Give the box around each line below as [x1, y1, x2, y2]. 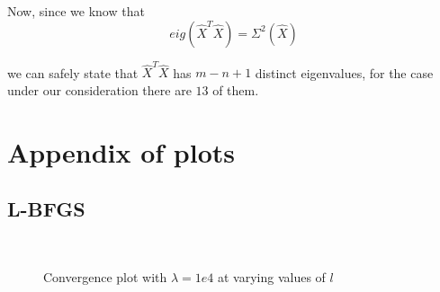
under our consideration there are [7, 80, 192, 99]
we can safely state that [7, 63, 139, 82]
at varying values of [218, 267, 326, 286]
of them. [212, 80, 259, 99]
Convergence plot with [43, 267, 167, 286]
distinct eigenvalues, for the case [255, 63, 434, 82]
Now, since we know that [7, 2, 145, 20]
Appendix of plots [7, 133, 236, 170]
